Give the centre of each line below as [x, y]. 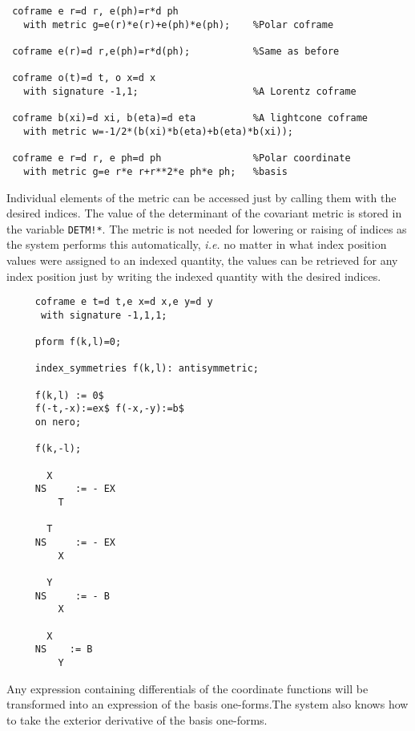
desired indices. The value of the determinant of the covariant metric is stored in [204, 213]
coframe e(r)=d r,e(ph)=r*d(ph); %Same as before [176, 51]
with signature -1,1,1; [104, 315]
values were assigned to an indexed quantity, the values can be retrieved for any [202, 260]
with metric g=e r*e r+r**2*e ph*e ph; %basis [155, 171]
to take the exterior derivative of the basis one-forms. [137, 719]
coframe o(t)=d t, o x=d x [84, 78]
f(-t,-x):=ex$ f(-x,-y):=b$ [109, 409]
